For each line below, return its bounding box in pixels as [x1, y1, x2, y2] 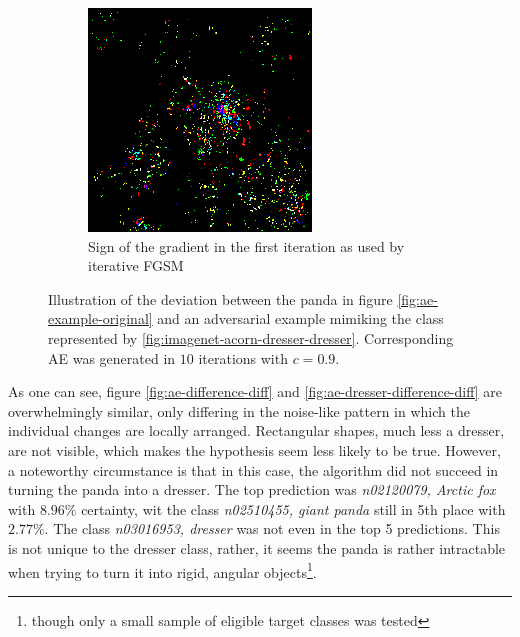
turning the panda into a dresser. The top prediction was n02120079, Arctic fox [8, 479, 496, 500]
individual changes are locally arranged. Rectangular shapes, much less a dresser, [8, 420, 505, 441]
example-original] [48, 308, 153, 329]
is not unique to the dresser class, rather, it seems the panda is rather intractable [8, 537, 506, 558]
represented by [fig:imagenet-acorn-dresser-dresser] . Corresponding [48, 327, 454, 348]
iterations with [198, 347, 288, 368]
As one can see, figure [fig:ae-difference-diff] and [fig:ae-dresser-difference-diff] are [8, 381, 503, 402]
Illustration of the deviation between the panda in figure [48, 288, 393, 309]
